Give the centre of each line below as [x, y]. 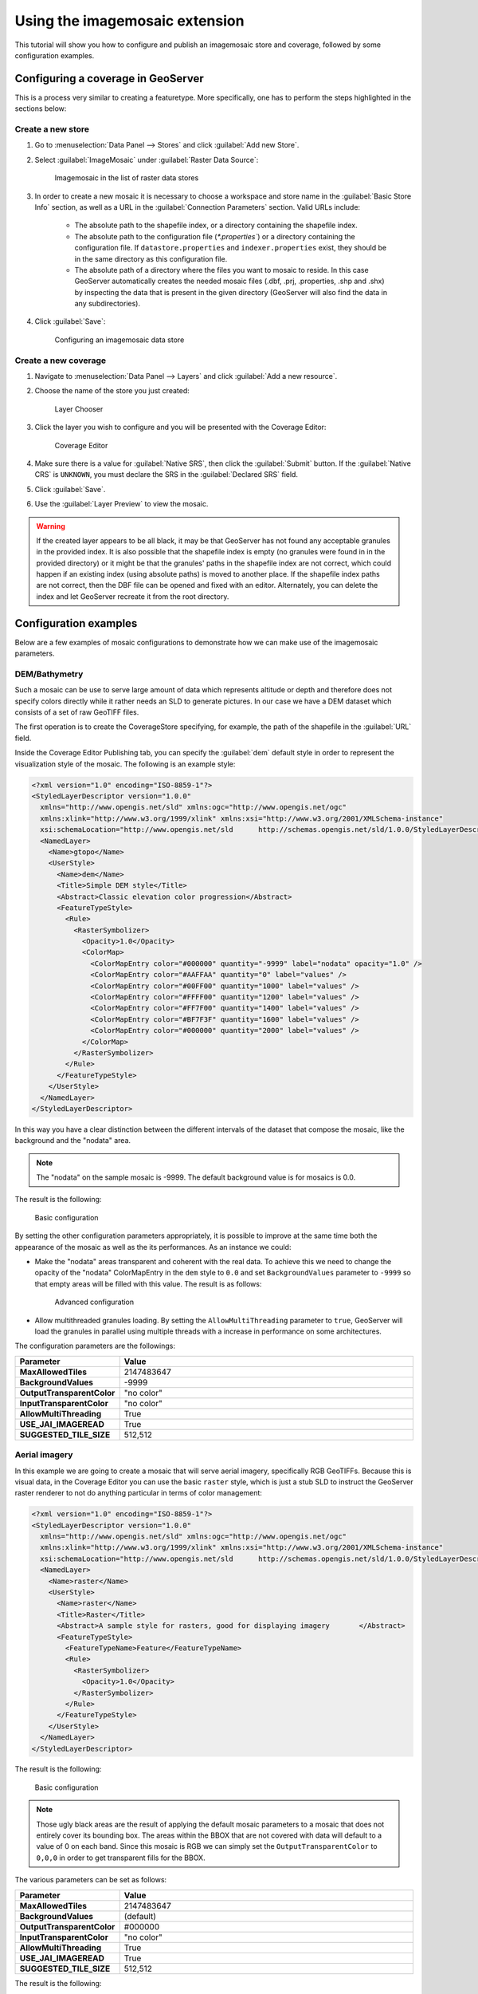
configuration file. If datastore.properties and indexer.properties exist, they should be [230, 248]
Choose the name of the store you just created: [112, 391]
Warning [51, 526]
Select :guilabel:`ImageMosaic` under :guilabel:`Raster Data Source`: [147, 160]
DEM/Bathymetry [49, 674]
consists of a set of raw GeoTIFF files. [77, 712]
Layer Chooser [79, 409]
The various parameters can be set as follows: [91, 1880]
